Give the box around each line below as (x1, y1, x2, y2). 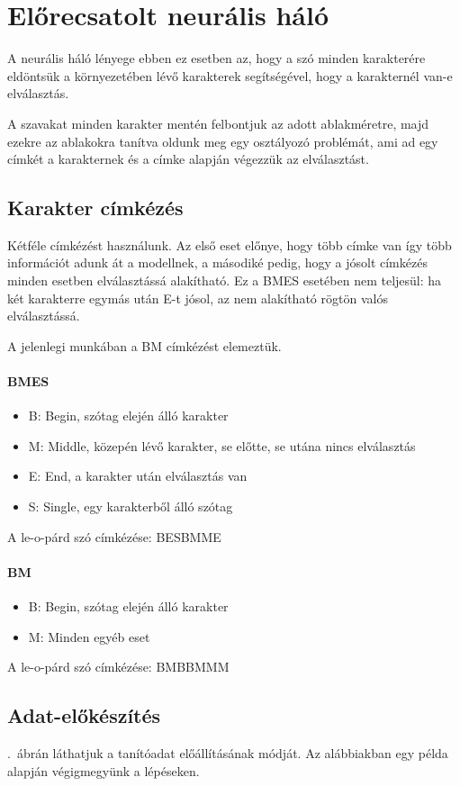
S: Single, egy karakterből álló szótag (28, 497, 233, 516)
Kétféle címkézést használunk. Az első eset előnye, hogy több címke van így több (7, 235, 452, 254)
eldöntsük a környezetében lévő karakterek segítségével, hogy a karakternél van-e (7, 66, 453, 85)
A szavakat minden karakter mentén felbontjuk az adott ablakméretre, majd (7, 113, 429, 132)
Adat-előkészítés (7, 701, 161, 729)
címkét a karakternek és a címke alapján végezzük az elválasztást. (7, 149, 369, 168)
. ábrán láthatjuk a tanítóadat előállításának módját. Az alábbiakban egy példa (7, 744, 448, 762)
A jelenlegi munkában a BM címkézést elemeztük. (7, 336, 282, 355)
